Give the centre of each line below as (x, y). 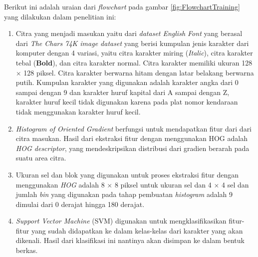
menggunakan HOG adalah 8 (60, 184)
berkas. (27, 250)
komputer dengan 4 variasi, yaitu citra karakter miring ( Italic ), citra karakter (134, 53)
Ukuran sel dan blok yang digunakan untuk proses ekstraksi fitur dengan (127, 174)
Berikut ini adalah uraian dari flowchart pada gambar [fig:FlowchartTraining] (122, 6)
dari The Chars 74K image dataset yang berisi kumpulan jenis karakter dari (132, 43)
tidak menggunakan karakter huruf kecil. (78, 111)
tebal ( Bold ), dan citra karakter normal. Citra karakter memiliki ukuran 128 (134, 62)
